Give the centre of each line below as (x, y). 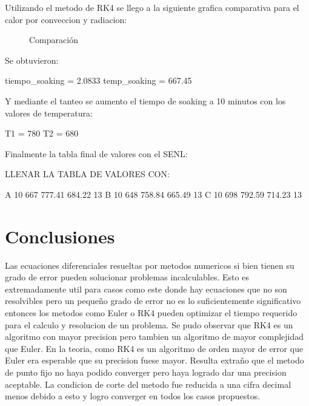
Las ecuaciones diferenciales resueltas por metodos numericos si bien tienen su (150, 265)
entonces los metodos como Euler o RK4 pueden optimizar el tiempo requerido (151, 313)
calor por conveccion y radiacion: (66, 19)
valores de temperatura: (49, 113)
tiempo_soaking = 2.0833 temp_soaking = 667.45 (98, 80)
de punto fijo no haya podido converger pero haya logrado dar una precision (146, 372)
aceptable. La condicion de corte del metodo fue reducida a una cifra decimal (148, 384)
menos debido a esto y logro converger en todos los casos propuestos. (133, 396)
